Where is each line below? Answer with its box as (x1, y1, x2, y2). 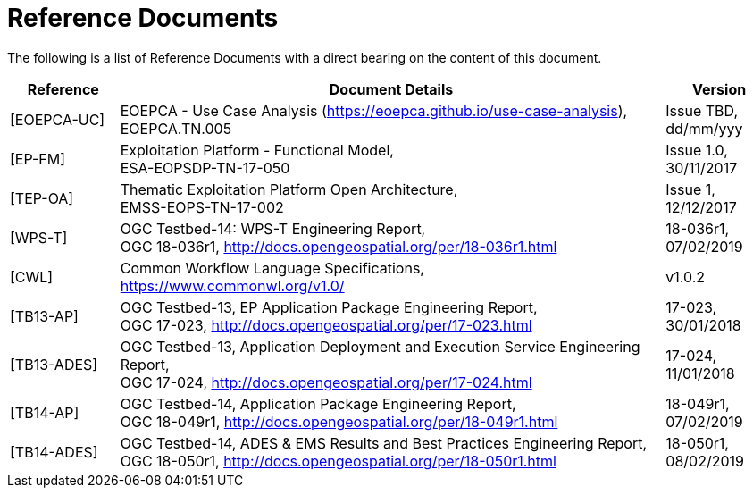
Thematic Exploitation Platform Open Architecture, (120, 180, 458, 198)
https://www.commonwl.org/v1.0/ (120, 276, 345, 295)
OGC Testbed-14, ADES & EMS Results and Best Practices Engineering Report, (120, 433, 648, 452)
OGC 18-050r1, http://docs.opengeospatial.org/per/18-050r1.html (120, 451, 556, 470)
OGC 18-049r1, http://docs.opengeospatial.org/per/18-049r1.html (120, 412, 558, 431)
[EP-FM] (10, 149, 66, 168)
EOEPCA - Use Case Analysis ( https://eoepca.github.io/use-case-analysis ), (120, 101, 628, 120)
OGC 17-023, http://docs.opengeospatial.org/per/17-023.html (120, 315, 532, 334)
